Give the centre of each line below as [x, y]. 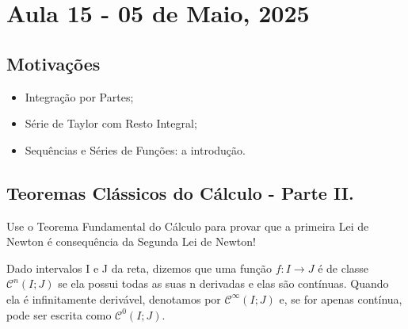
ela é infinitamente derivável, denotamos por [114, 298]
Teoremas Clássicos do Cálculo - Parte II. [180, 192]
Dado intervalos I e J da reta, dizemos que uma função [139, 268]
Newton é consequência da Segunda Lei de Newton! [131, 241]
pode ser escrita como [59, 314]
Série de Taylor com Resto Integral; [111, 123]
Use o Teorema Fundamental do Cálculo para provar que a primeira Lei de [188, 226]
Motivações [53, 63]
